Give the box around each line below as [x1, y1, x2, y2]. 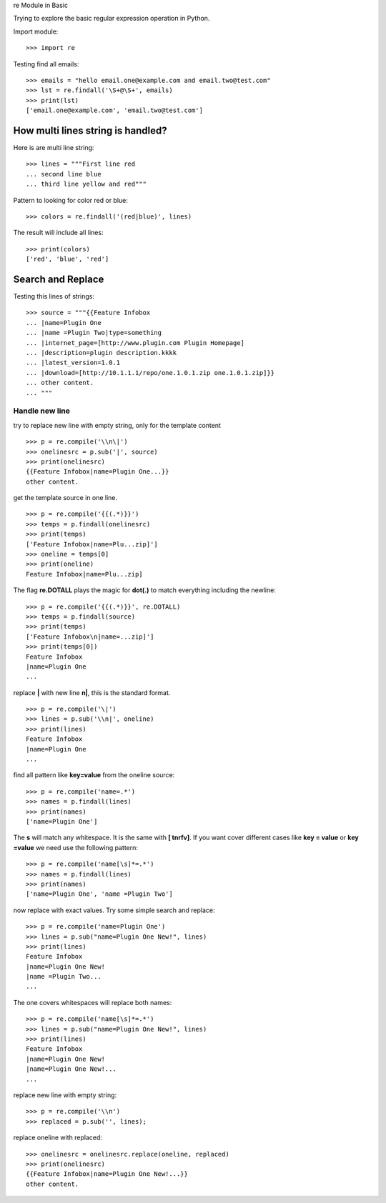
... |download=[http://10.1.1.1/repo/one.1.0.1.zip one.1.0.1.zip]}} [26, 369, 275, 376]
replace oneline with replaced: [13, 1133, 103, 1142]
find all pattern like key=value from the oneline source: [13, 771, 175, 779]
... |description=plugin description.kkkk [26, 349, 177, 357]
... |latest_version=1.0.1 [26, 359, 121, 367]
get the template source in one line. [13, 494, 118, 502]
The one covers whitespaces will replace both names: [13, 998, 172, 1007]
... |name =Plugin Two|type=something [26, 329, 162, 337]
